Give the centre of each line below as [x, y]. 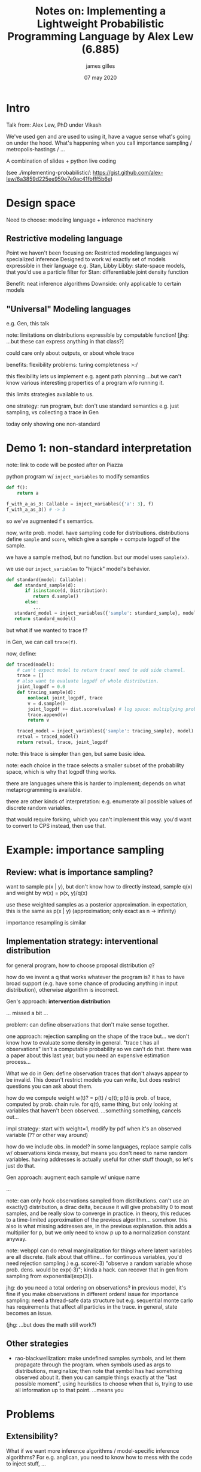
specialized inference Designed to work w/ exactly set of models [86, 259]
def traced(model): [31, 665]
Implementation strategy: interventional [82, 942]
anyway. [16, 1238]
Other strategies [37, 1344]
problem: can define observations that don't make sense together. [88, 1024]
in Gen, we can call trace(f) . [42, 642]
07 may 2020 [100, 77]
